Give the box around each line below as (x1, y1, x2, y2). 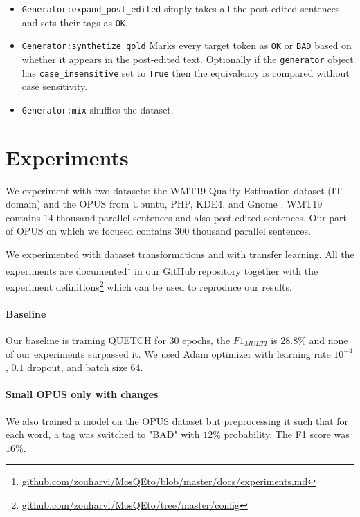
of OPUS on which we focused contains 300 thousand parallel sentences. (6, 224, 311, 238)
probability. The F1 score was (224, 427, 350, 442)
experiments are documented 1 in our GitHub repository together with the (6, 261, 318, 278)
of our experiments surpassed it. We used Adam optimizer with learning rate (6, 346, 331, 361)
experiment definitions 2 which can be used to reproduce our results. (6, 277, 292, 293)
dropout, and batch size (27, 360, 127, 374)
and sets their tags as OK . (21, 15, 128, 29)
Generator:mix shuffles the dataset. (21, 102, 174, 116)
